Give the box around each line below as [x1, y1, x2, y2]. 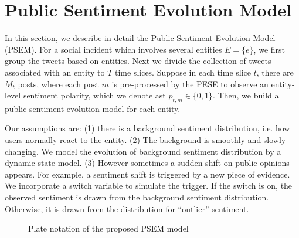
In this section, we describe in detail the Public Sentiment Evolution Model [5, 32, 276, 44]
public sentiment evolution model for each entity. [5, 102, 181, 114]
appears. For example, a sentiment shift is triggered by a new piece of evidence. [5, 168, 290, 180]
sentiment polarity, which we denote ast [23, 89, 166, 101]
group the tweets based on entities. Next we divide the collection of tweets [5, 55, 271, 67]
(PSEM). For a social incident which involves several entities [5, 43, 222, 55]
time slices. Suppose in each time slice [114, 66, 252, 78]
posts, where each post [18, 77, 99, 90]
